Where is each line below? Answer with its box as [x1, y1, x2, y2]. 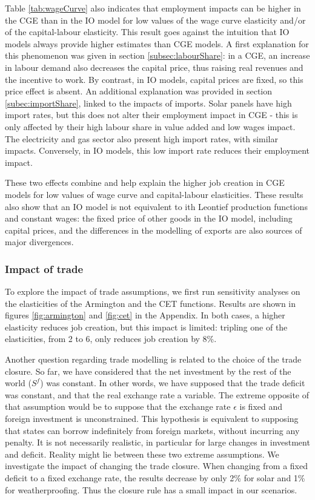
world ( [5, 377, 31, 389]
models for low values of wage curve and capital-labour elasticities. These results [5, 188, 303, 200]
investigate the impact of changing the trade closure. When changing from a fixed [5, 459, 308, 472]
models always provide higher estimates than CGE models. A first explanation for [5, 37, 309, 50]
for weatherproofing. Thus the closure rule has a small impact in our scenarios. [5, 483, 297, 496]
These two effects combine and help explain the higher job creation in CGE [5, 176, 285, 189]
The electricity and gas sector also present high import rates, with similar [5, 132, 278, 145]
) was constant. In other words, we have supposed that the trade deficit [40, 377, 305, 389]
